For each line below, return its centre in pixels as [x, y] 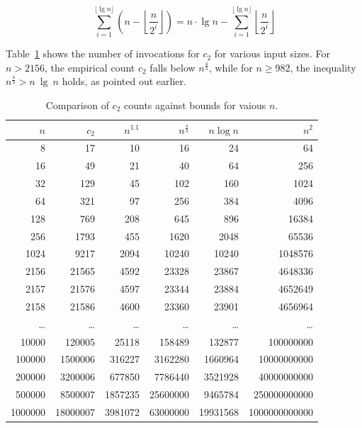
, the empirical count [90, 67]
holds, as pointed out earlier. [124, 81]
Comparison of [77, 105]
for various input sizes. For [272, 53]
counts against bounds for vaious [195, 105]
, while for [231, 67]
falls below [172, 67]
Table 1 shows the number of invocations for [103, 53]
